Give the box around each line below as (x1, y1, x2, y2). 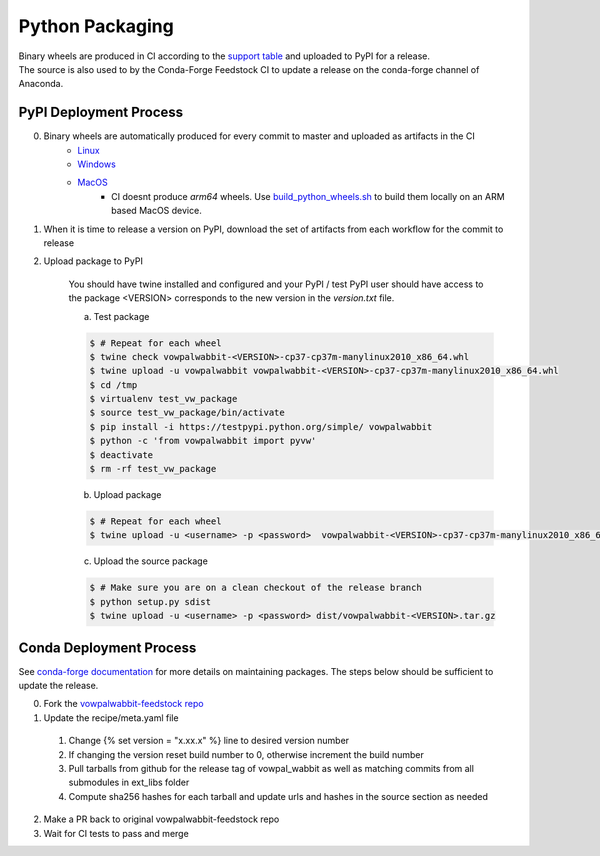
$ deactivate (89, 449, 154, 460)
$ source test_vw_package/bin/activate (89, 407, 285, 419)
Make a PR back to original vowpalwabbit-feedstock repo (43, 813, 280, 825)
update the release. (18, 680, 99, 692)
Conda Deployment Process (18, 639, 197, 656)
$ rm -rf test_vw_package (89, 463, 217, 475)
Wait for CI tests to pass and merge (43, 827, 189, 839)
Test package (93, 310, 150, 322)
